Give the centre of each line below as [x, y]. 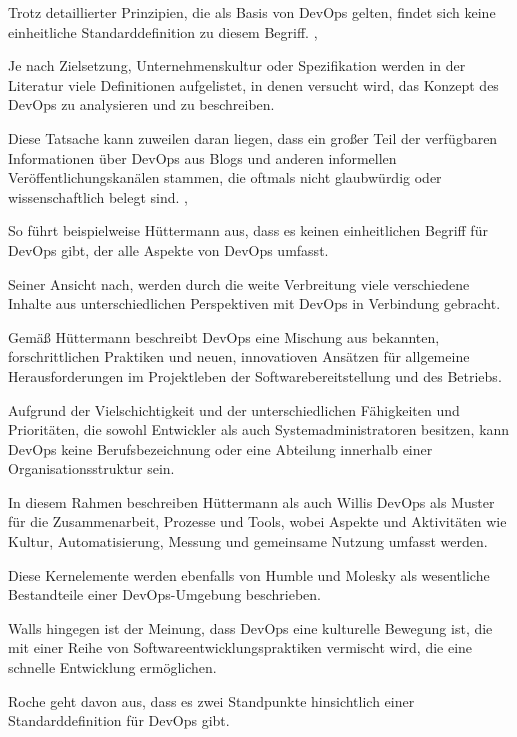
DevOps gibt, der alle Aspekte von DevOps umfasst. [168, 249]
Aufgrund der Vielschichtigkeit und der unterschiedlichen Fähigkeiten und [234, 409]
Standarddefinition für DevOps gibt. [119, 720]
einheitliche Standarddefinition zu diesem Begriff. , [163, 31]
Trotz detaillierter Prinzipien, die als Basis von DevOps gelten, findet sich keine [252, 12]
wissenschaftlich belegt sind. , [98, 196]
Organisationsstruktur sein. [91, 468]
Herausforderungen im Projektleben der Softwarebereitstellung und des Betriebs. [255, 375]
